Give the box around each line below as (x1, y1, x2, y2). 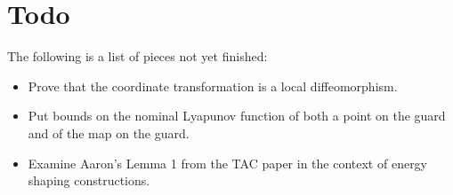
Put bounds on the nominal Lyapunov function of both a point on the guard (28, 106, 446, 125)
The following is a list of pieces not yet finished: (7, 47, 268, 66)
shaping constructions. (28, 171, 150, 190)
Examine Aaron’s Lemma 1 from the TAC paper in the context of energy (28, 153, 428, 172)
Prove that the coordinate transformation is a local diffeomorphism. (28, 76, 398, 95)
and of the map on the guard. (28, 123, 190, 142)
